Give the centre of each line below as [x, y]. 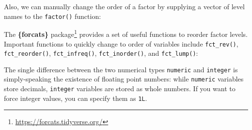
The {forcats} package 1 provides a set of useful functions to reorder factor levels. [126, 33]
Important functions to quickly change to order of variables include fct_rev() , [121, 43]
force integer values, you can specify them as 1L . [76, 98]
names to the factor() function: [53, 16]
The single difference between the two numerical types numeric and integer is [121, 69]
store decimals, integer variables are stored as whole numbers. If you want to [120, 89]
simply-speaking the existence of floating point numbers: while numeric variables [124, 79]
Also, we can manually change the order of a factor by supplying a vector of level [124, 6]
